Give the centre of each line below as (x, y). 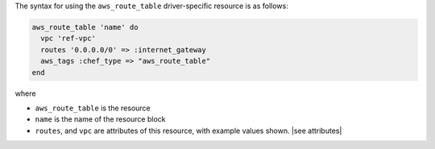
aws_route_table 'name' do (85, 27)
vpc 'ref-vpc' (68, 39)
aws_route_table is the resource (93, 108)
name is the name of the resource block (100, 119)
